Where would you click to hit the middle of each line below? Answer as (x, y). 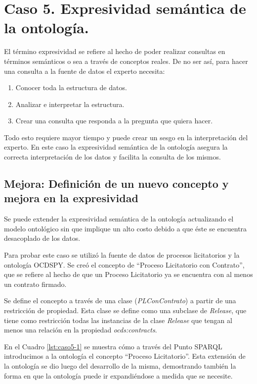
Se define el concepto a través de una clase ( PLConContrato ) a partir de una (120, 301)
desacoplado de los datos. (42, 238)
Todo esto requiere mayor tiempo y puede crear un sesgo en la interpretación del (126, 137)
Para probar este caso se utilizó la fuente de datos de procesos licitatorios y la (122, 255)
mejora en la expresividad (71, 198)
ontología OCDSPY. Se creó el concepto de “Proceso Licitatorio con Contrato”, (124, 264)
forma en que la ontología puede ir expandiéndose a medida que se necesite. (118, 375)
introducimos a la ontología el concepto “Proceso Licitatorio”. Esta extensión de (125, 356)
